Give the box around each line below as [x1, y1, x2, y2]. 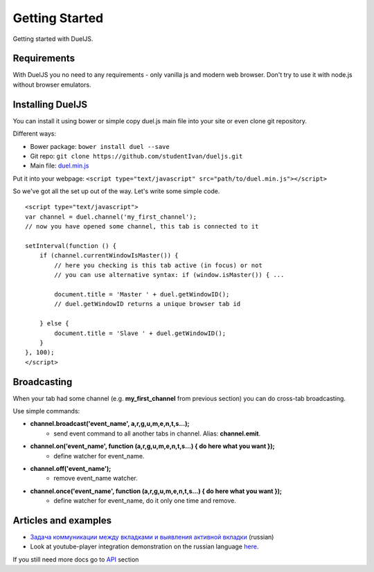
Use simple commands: [12, 407, 80, 415]
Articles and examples [12, 515, 112, 526]
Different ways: [12, 129, 57, 138]
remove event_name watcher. [53, 474, 138, 483]
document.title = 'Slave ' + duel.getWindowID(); [54, 329, 226, 337]
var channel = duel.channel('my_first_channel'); [25, 213, 197, 221]
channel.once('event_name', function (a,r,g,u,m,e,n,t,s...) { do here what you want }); [30, 487, 283, 495]
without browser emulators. [12, 80, 91, 89]
